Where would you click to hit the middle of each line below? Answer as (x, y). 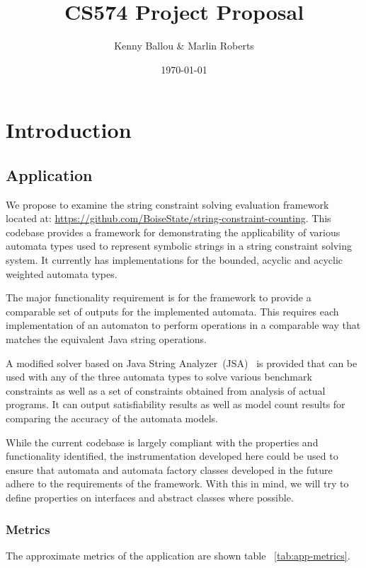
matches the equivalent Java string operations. (106, 339)
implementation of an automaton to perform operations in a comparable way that (183, 325)
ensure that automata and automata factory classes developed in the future (169, 469)
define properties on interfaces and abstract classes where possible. (150, 497)
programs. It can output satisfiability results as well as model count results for (176, 404)
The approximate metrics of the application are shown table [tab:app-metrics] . (178, 555)
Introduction (69, 130)
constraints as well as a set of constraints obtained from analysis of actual (166, 390)
